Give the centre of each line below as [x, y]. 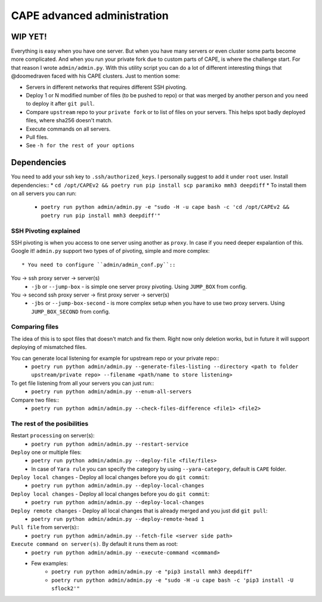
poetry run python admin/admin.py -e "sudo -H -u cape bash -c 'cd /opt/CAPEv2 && [165, 207]
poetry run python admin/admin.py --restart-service [110, 444]
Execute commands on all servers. [68, 129]
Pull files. [37, 137]
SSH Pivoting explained [46, 231]
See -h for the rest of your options [80, 146]
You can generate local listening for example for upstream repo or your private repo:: [115, 358]
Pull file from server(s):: [45, 527]
